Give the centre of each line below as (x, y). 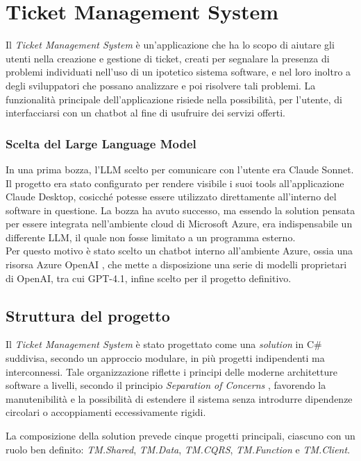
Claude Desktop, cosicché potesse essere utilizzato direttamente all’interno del (171, 197)
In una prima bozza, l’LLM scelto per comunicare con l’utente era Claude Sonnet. (180, 169)
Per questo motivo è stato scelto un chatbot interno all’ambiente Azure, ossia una (179, 251)
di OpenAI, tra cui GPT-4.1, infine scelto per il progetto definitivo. (149, 278)
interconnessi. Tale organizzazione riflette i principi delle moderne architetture (171, 371)
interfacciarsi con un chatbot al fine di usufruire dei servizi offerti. (145, 113)
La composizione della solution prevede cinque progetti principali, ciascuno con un (180, 436)
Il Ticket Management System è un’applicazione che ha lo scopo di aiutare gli (170, 45)
